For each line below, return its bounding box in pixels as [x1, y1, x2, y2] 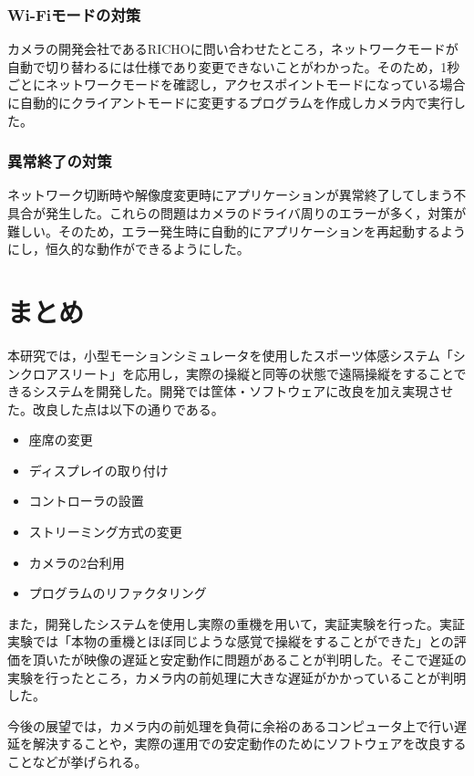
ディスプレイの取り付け [28, 460, 169, 479]
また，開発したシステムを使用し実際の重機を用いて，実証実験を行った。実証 [7, 613, 465, 633]
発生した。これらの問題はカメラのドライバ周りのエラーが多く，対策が [45, 204, 467, 222]
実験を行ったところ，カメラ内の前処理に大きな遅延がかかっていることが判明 [7, 667, 467, 687]
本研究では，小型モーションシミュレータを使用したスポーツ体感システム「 [7, 345, 453, 364]
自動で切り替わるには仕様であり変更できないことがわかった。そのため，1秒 [7, 57, 460, 76]
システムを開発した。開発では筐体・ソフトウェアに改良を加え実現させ [32, 382, 454, 401]
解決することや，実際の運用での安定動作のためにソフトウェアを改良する [32, 734, 467, 753]
